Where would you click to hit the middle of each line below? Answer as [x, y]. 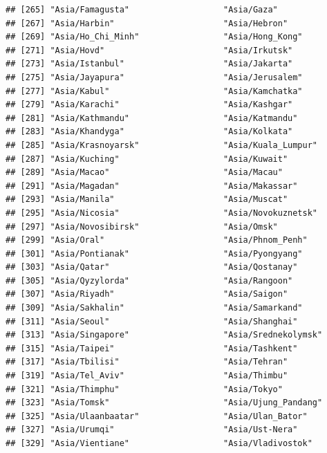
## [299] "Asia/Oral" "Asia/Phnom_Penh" [157, 240]
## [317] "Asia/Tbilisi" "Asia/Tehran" [147, 362]
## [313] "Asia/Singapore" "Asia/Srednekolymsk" [164, 335]
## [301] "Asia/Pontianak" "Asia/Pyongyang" [154, 253]
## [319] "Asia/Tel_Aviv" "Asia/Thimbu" [147, 376]
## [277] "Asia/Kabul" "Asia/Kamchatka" [154, 91]
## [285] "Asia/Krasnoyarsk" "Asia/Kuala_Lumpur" [162, 145]
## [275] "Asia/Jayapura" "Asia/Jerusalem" [154, 77]
